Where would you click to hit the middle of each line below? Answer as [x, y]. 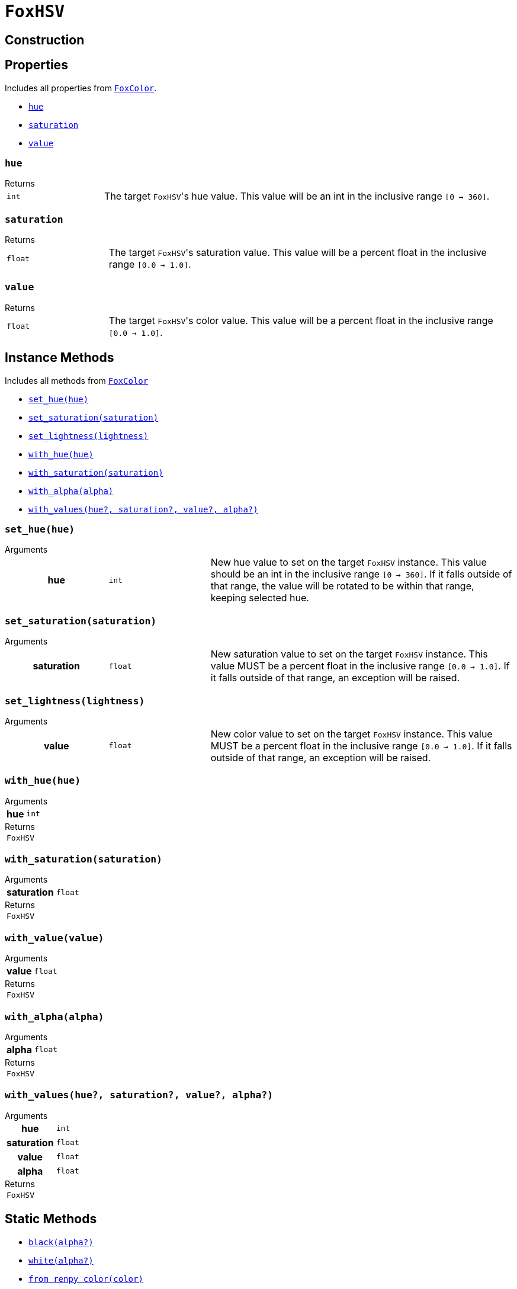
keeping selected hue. [260, 598]
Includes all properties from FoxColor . [81, 88]
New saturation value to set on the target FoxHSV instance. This [349, 654]
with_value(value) [54, 938]
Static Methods [51, 1219]
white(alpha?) [61, 1260]
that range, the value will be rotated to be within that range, [342, 586]
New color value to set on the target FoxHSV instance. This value [351, 734]
